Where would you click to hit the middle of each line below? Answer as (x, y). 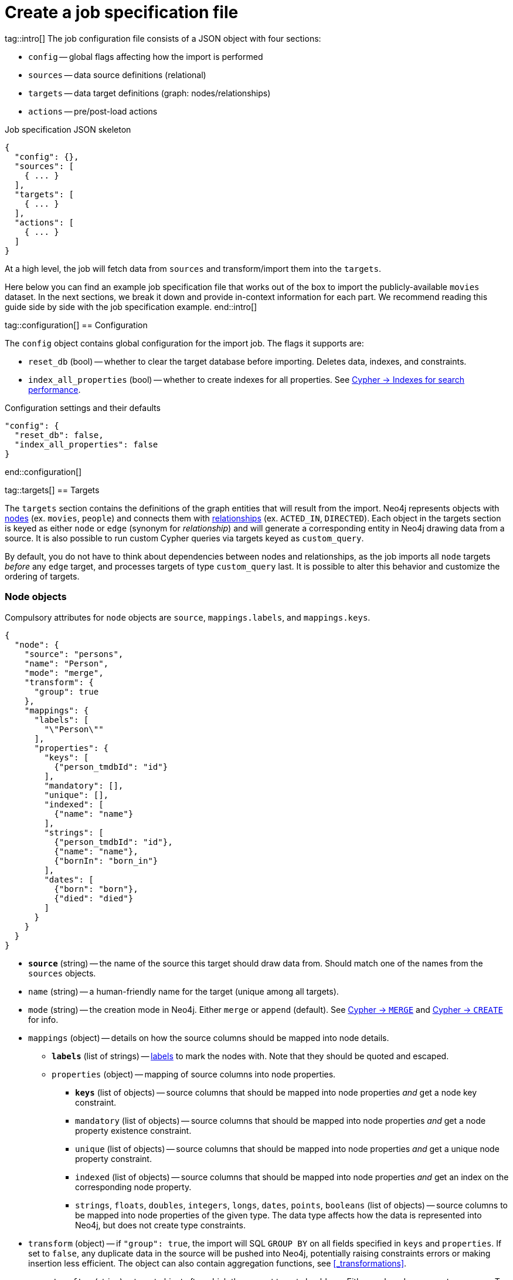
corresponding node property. (133, 1187)
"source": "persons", (74, 654)
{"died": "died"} (94, 898)
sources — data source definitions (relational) (117, 75)
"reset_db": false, (59, 435)
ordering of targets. (42, 576)
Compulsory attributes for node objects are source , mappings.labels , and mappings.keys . (188, 617)
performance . (55, 389)
